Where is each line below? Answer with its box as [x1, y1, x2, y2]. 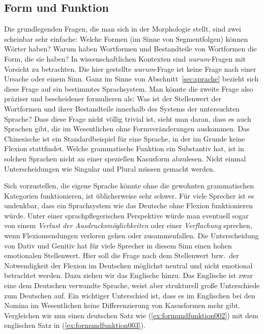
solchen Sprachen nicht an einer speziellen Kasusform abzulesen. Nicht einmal [4, 153, 246, 163]
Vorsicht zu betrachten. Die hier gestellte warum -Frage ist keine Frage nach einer [4, 63, 256, 74]
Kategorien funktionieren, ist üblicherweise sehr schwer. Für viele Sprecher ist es [4, 190, 254, 201]
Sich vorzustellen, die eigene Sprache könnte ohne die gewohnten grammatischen [4, 180, 254, 191]
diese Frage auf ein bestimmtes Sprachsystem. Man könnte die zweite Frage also [4, 83, 253, 94]
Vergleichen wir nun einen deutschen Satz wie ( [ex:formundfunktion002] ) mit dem [4, 310, 258, 320]
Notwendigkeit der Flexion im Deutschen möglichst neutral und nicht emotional [4, 260, 253, 270]
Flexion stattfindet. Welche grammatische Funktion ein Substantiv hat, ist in [4, 143, 244, 154]
